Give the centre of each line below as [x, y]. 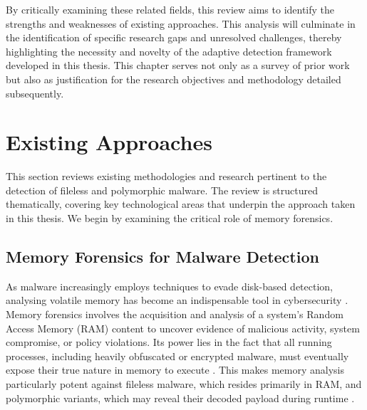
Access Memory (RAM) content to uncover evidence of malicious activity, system [183, 328]
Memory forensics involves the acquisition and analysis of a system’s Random [175, 314]
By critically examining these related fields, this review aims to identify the [170, 9]
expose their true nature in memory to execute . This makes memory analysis [175, 370]
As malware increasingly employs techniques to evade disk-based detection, [169, 286]
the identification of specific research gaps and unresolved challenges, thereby [174, 37]
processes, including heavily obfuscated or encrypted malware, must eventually [177, 356]
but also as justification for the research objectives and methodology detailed [174, 79]
